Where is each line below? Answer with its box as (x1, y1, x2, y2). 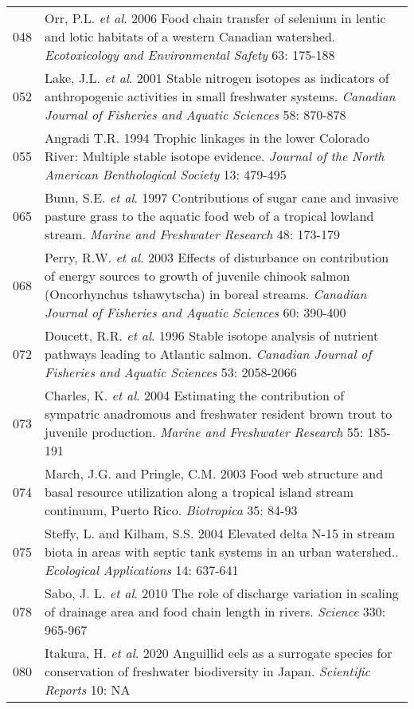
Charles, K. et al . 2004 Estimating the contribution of (45, 386, 345, 404)
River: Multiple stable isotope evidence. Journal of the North (45, 147, 385, 165)
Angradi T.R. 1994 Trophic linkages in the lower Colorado (45, 128, 370, 147)
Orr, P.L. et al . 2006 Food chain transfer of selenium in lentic (45, 9, 386, 27)
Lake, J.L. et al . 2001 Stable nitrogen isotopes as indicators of (45, 69, 389, 87)
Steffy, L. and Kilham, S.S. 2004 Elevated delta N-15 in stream (45, 524, 396, 542)
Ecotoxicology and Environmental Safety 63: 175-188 (45, 45, 335, 64)
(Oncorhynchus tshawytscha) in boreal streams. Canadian (45, 285, 367, 303)
